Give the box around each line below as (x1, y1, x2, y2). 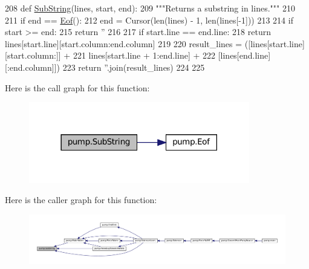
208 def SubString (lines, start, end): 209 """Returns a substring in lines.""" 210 (5, 2, 295, 14)
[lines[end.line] (218, 49, 271, 62)
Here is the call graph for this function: (5, 81, 150, 94)
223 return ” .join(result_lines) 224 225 (62, 60, 205, 73)
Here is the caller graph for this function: (5, 193, 157, 206)
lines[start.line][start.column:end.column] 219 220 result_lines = (5, 37, 242, 50)
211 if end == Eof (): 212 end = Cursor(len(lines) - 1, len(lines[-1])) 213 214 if (5, 13, 293, 26)
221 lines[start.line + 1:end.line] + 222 (73, 49, 216, 62)
